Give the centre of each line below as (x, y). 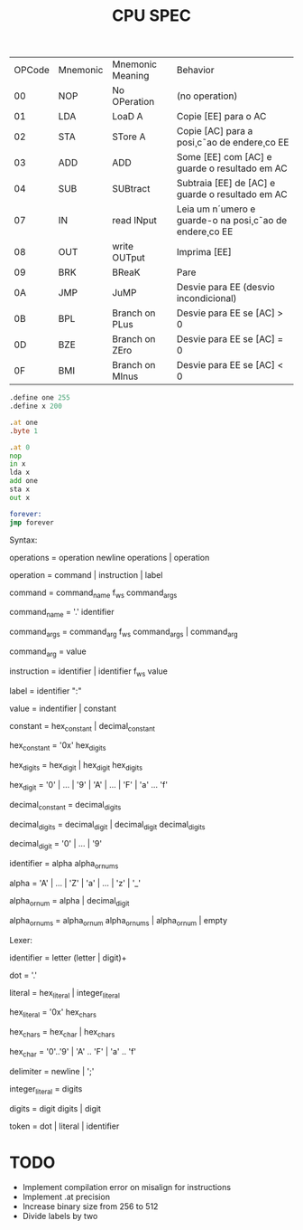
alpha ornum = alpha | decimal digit (69, 901)
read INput (135, 221)
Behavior (195, 71)
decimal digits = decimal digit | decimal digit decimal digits (107, 825)
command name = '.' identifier (62, 613)
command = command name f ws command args (93, 593)
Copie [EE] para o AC (221, 117)
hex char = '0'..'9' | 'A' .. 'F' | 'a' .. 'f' (73, 1052)
